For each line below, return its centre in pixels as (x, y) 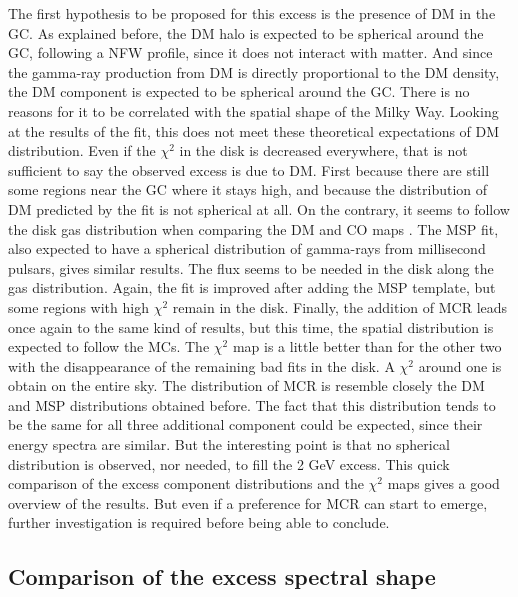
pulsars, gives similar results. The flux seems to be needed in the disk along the (251, 267)
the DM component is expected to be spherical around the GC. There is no (239, 91)
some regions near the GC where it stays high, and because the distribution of (248, 189)
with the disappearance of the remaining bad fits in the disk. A (201, 365)
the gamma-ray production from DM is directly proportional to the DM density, (254, 71)
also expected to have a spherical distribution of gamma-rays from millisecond (247, 248)
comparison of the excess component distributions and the (186, 483)
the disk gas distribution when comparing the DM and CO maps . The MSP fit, (253, 228)
